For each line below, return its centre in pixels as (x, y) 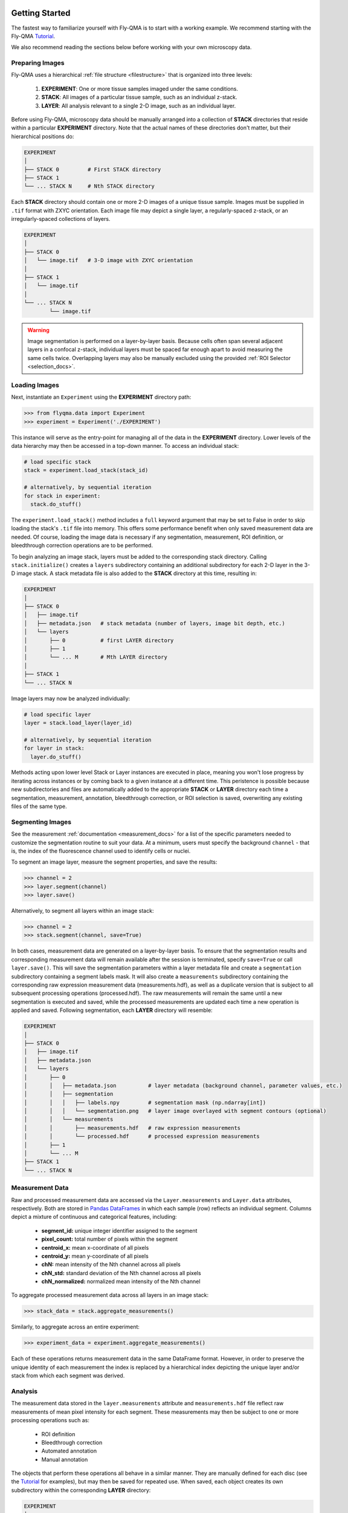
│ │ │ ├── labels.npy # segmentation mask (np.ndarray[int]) (145, 1102)
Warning (38, 330)
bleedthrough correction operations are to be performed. (82, 545)
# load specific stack (57, 462)
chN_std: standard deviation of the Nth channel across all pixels (121, 1273)
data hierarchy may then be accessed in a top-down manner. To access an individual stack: (125, 446)
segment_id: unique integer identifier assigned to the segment (119, 1230)
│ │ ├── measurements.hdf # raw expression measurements (132, 1128)
